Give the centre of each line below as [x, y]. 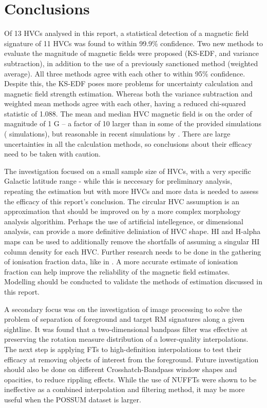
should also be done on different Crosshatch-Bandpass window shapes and [121, 369]
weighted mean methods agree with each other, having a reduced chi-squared [125, 103]
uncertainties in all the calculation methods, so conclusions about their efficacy [128, 143]
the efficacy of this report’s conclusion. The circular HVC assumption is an [122, 201]
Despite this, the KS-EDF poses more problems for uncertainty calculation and [129, 83]
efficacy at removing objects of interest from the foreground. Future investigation [131, 359]
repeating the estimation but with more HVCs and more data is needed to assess [131, 191]
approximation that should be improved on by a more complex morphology [122, 211]
